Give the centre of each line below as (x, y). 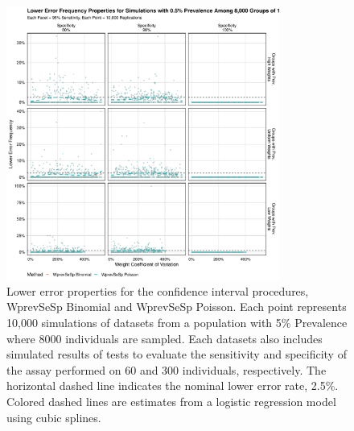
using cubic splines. (54, 417)
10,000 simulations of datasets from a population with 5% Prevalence (177, 322)
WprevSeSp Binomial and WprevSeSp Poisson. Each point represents (177, 307)
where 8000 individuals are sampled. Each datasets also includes (165, 338)
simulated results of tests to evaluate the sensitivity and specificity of (177, 354)
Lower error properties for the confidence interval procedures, (158, 290)
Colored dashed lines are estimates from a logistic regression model (171, 401)
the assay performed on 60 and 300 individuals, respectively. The (167, 369)
